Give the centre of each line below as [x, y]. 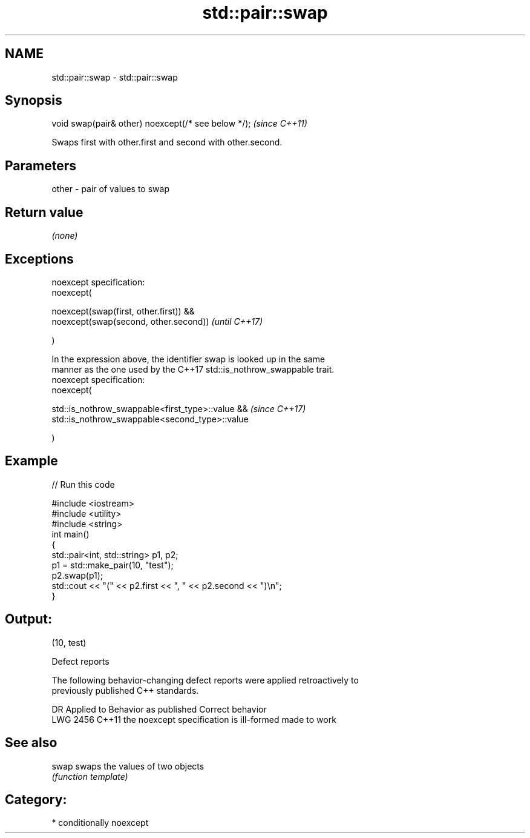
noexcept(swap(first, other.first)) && [123, 311]
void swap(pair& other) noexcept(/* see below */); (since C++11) [179, 124]
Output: [28, 619]
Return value [44, 212]
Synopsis [34, 101]
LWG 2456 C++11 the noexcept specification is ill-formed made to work [194, 719]
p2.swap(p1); [77, 575]
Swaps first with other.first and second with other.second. [167, 142]
